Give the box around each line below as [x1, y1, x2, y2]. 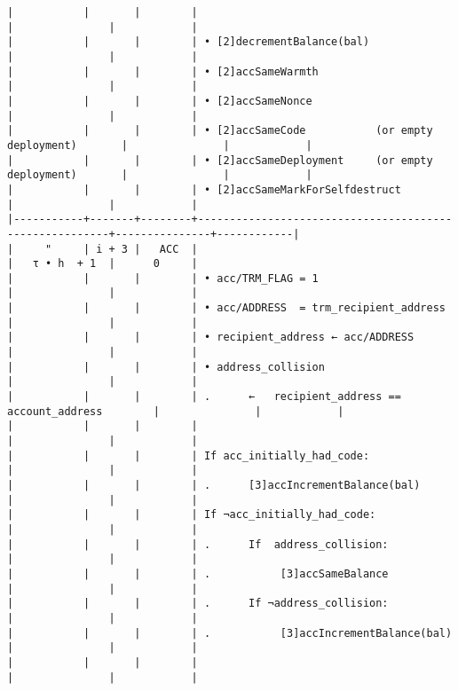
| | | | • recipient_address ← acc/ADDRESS [7, 331, 415, 344]
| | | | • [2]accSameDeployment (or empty [7, 153, 433, 167]
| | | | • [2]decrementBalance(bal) [7, 35, 370, 49]
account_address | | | [7, 404, 344, 418]
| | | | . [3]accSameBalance [7, 567, 389, 580]
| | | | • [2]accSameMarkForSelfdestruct [7, 183, 401, 196]
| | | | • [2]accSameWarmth [7, 65, 319, 78]
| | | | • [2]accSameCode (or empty [7, 124, 433, 137]
